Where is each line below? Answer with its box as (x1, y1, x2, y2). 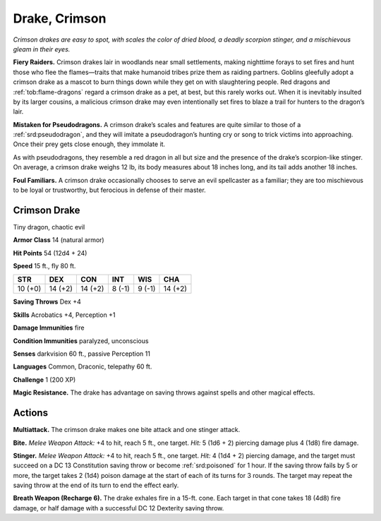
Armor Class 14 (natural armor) (13, 236, 105, 244)
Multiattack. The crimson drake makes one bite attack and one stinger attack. (13, 426, 241, 434)
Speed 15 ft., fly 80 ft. (13, 262, 76, 270)
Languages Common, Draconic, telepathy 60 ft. (13, 362, 152, 371)
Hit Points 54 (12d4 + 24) (13, 248, 87, 257)
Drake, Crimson (13, 11, 107, 26)
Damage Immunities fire (13, 323, 85, 332)
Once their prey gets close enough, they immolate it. (13, 140, 166, 148)
